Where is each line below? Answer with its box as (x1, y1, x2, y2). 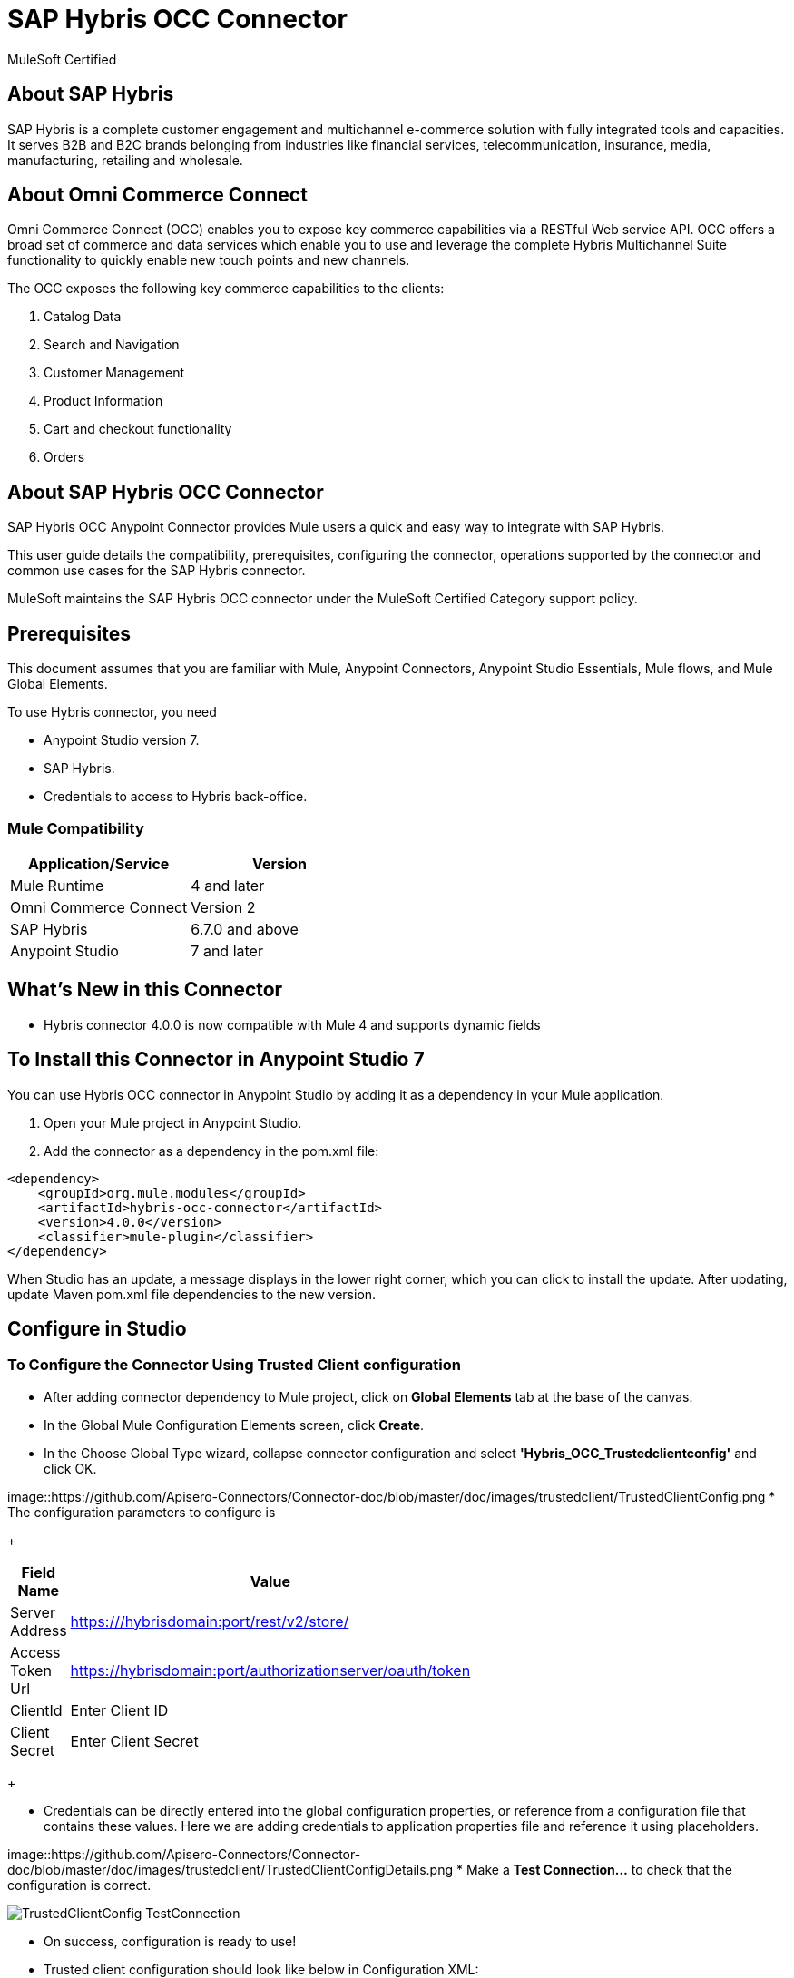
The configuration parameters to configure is (7, 1503, 276, 1520)
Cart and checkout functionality (44, 421, 232, 437)
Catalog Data (44, 308, 122, 325)
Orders (44, 449, 85, 465)
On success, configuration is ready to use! (44, 1933, 297, 1949)
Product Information (44, 393, 163, 409)
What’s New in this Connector (7, 978, 283, 1002)
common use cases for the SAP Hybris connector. (7, 563, 306, 579)
